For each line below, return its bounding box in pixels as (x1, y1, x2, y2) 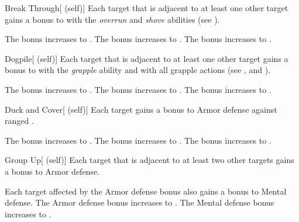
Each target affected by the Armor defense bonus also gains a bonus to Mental (5, 185, 287, 197)
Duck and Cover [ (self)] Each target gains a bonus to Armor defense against (5, 103, 277, 115)
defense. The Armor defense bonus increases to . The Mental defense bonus (5, 196, 274, 209)
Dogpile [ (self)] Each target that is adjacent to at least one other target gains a (5, 52, 288, 64)
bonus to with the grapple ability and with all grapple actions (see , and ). (5, 64, 271, 76)
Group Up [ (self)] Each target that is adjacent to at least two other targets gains (5, 154, 294, 166)
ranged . (5, 115, 34, 127)
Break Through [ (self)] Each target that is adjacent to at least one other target (5, 2, 288, 13)
